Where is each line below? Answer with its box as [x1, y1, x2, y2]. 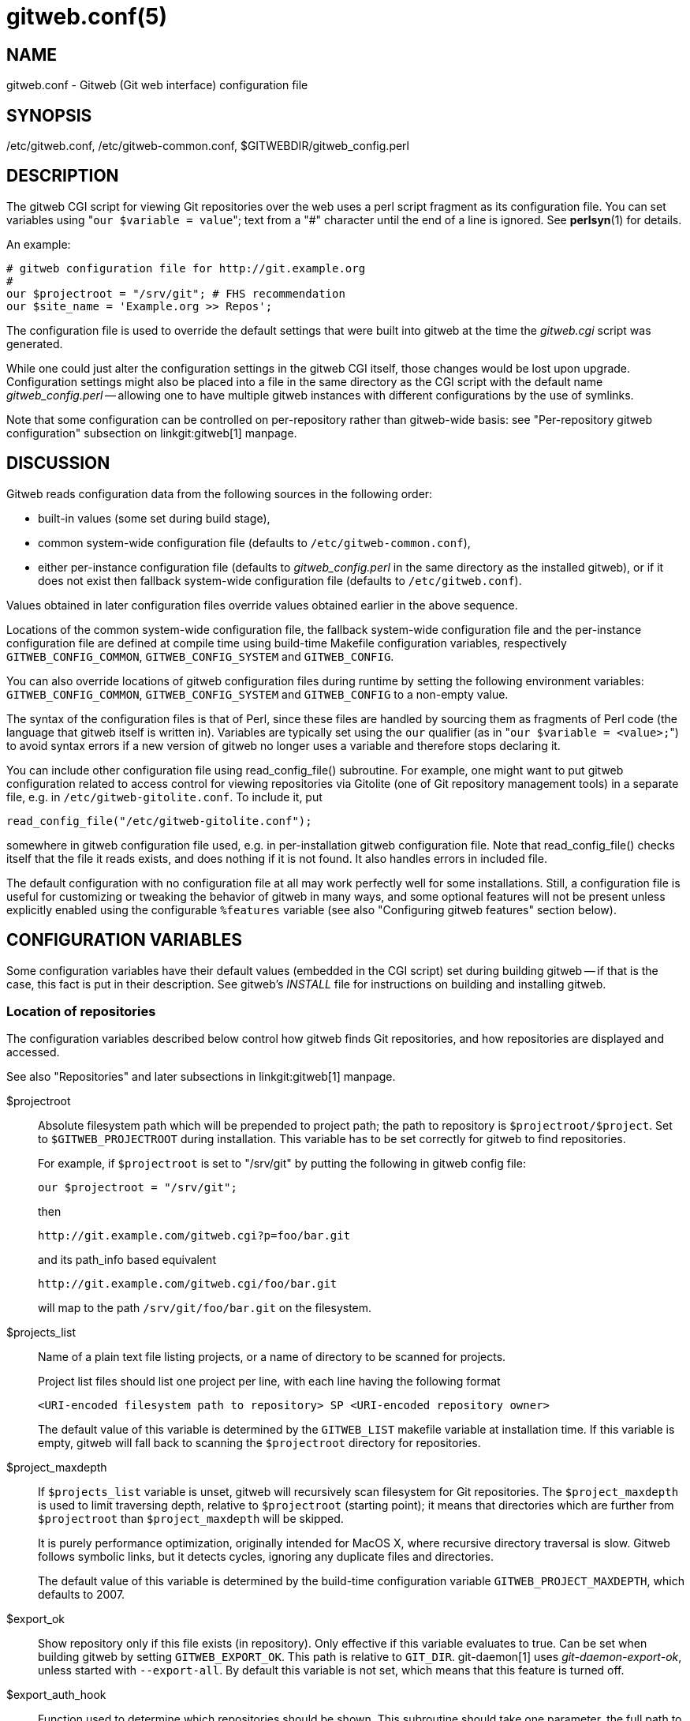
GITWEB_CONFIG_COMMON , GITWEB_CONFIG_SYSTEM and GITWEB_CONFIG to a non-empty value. [6, 687, 509, 701]
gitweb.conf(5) [6, 3, 167, 30]
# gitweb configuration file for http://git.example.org [6, 261, 366, 275]
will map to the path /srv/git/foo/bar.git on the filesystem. [38, 1301, 372, 1315]
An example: [6, 237, 71, 251]
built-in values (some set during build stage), [38, 511, 270, 525]
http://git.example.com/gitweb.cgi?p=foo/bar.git [38, 1229, 351, 1243]
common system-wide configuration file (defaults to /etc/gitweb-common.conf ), [38, 535, 471, 549]
